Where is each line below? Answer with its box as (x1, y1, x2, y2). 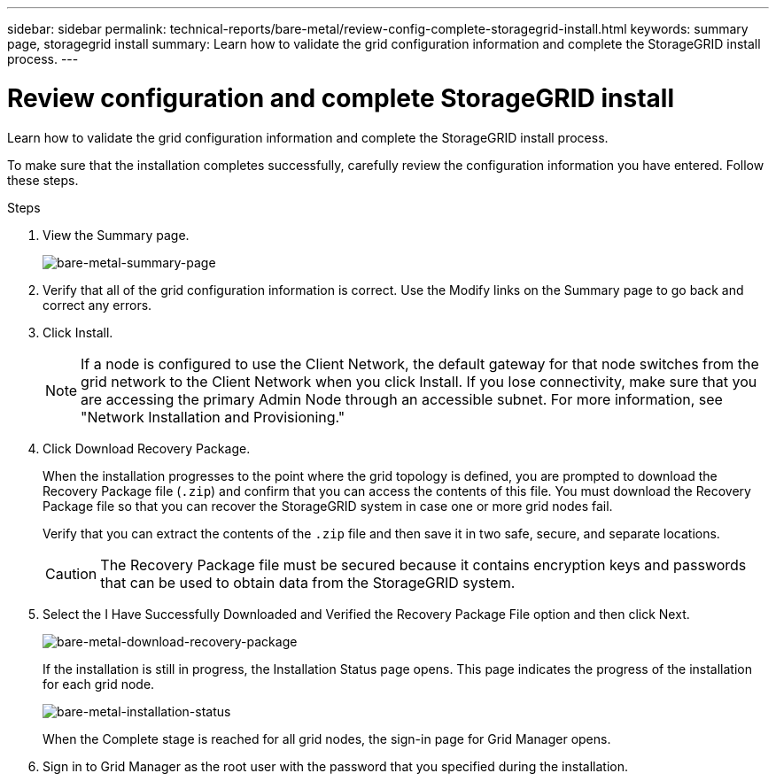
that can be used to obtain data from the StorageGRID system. (100, 573, 516, 592)
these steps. (7, 172, 79, 188)
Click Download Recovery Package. (43, 440, 251, 456)
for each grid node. (43, 676, 155, 692)
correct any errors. (43, 297, 152, 313)
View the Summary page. (43, 227, 190, 243)
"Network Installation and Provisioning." (81, 407, 345, 426)
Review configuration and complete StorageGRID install (7, 82, 674, 113)
